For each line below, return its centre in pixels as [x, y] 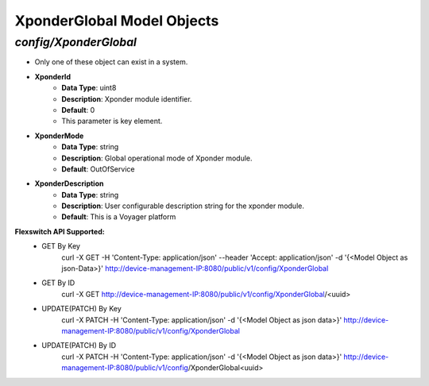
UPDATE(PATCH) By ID [79, 345]
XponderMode [59, 136]
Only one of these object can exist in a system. [111, 62]
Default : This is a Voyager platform [119, 217]
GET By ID [58, 283]
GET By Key [61, 246]
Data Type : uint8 [89, 88]
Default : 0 [78, 110]
